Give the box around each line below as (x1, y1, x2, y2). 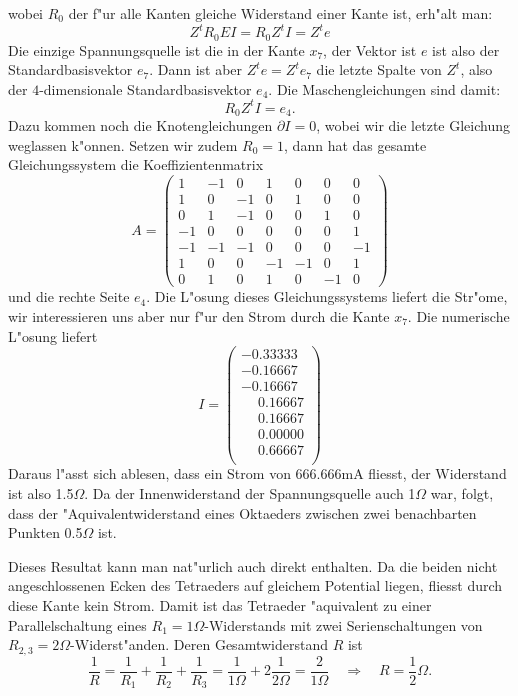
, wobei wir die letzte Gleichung (316, 115, 510, 136)
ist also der (432, 39, 500, 60)
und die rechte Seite (8, 286, 130, 307)
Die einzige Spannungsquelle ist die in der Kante (8, 39, 305, 60)
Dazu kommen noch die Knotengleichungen (8, 115, 273, 136)
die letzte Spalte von (316, 59, 442, 80)
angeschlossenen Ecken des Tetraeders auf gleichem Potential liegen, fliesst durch (8, 575, 503, 596)
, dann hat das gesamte (284, 134, 427, 155)
